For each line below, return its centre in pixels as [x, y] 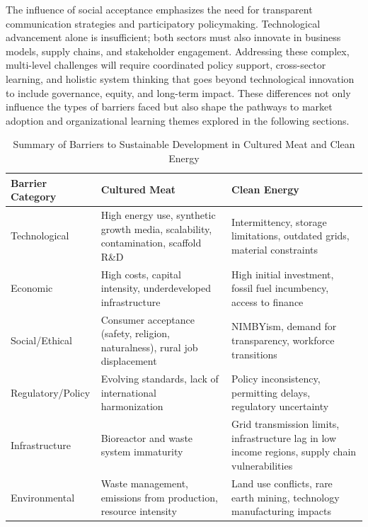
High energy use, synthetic [158, 214]
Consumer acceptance [148, 319]
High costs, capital [141, 274]
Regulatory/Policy [51, 392]
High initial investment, [283, 274]
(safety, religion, [135, 333]
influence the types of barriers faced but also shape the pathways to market [169, 107]
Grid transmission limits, [286, 424]
